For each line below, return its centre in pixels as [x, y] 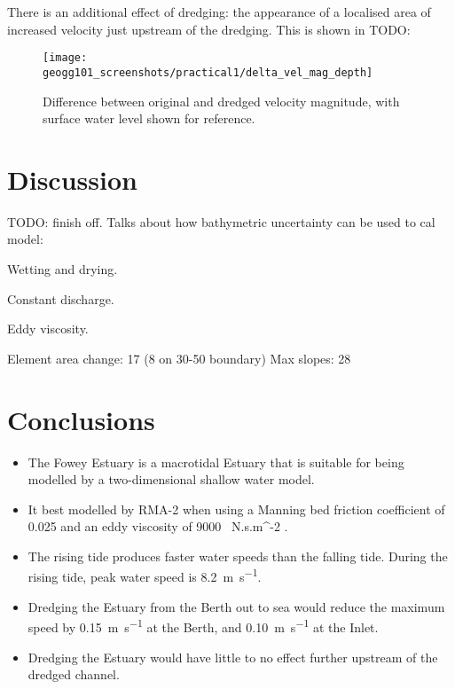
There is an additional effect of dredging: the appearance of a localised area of [219, 12]
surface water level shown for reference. [149, 118]
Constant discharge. [61, 298]
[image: [65, 58]
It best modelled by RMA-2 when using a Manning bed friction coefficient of [236, 509]
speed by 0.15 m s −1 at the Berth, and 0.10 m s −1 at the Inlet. [203, 626]
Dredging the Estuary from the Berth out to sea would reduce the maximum [236, 606]
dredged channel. [74, 674]
